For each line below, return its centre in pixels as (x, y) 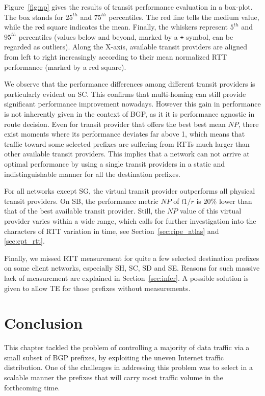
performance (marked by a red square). (65, 67)
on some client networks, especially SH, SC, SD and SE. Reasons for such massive (132, 268)
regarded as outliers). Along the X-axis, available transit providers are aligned (126, 47)
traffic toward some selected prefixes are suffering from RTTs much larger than (127, 143)
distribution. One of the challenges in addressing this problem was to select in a (128, 367)
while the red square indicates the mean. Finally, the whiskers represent (116, 27)
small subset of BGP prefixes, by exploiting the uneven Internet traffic (114, 357)
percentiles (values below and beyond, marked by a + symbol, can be (126, 36)
